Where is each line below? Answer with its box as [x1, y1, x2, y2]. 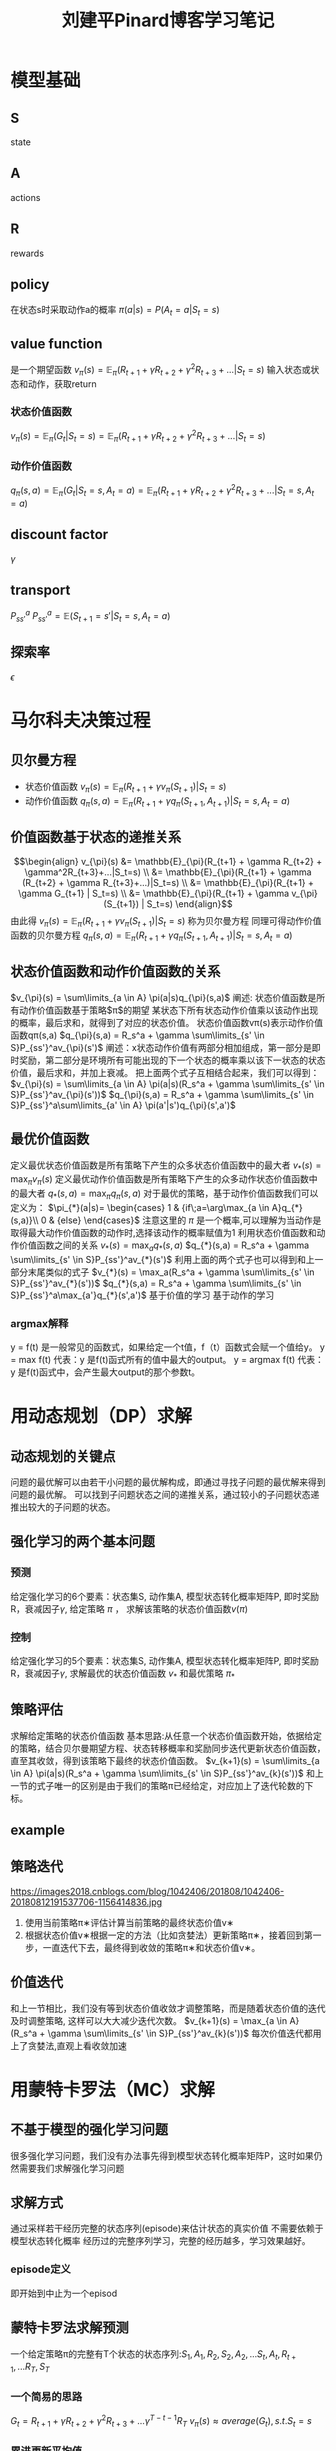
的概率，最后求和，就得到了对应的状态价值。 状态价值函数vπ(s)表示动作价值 [10, 1016, 323, 1028]
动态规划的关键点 [10, 1447, 116, 1465]
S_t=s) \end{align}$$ [146, 898, 233, 910]
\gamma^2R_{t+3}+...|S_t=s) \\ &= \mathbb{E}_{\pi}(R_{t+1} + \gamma [24, 866, 312, 878]
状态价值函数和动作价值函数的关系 [10, 963, 221, 980]
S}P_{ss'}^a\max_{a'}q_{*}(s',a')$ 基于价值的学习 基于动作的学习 [10, 1289, 275, 1301]
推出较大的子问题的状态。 [10, 1501, 116, 1513]
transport [10, 582, 71, 599]
